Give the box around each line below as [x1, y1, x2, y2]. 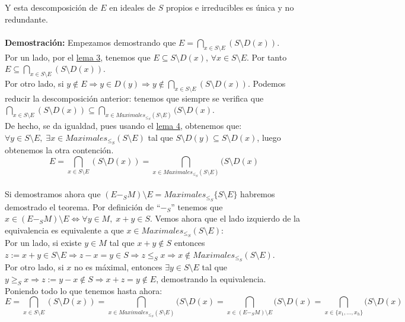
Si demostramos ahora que [5, 188, 101, 200]
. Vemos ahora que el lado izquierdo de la [150, 212, 300, 225]
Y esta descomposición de [5, 1, 98, 13]
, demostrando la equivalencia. [156, 272, 266, 285]
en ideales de [109, 1, 156, 13]
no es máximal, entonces [74, 261, 162, 273]
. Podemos [247, 77, 286, 89]
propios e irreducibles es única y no [165, 1, 294, 13]
